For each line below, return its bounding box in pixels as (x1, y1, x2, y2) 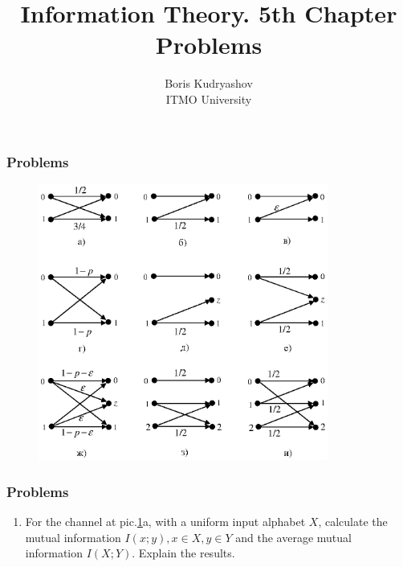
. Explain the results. (132, 544, 235, 561)
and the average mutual (235, 528, 352, 545)
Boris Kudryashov (165, 75, 253, 92)
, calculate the (318, 512, 388, 529)
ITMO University (165, 90, 252, 107)
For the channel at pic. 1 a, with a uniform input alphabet (25, 512, 306, 529)
